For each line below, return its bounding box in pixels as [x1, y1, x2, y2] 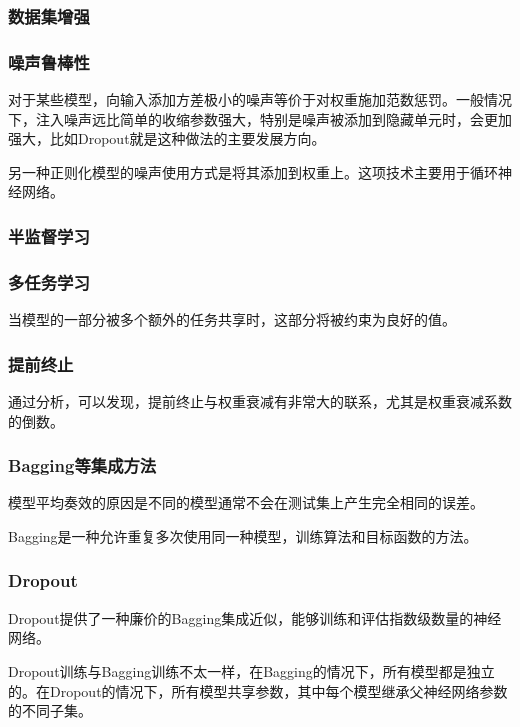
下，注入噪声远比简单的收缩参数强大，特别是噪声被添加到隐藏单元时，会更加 [8, 108, 512, 129]
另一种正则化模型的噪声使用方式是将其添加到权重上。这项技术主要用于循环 [8, 161, 498, 182]
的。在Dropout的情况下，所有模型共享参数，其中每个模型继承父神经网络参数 [8, 680, 508, 701]
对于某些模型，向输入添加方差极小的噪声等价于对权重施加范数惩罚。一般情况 [8, 89, 512, 110]
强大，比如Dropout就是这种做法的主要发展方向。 [8, 128, 326, 149]
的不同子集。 [8, 700, 92, 721]
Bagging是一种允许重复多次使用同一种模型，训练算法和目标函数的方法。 [8, 525, 478, 546]
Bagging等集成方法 [8, 453, 157, 478]
